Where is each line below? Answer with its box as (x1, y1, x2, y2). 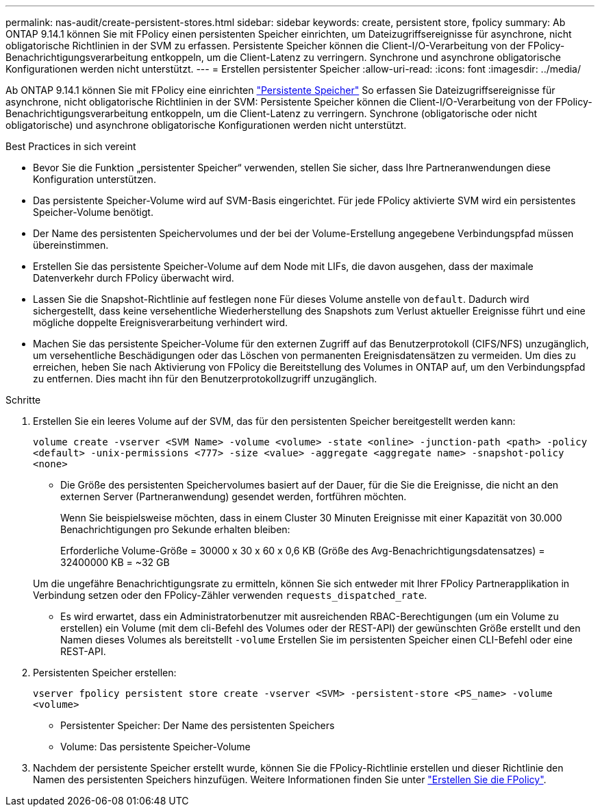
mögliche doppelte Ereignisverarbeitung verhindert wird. (33, 317, 288, 328)
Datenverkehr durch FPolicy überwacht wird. (33, 272, 234, 284)
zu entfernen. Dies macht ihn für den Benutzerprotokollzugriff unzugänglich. (33, 373, 377, 384)
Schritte (5, 394, 41, 406)
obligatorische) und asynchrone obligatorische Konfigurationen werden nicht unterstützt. (5, 119, 407, 131)
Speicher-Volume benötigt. (33, 206, 153, 218)
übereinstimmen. (33, 239, 109, 251)
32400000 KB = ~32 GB (60, 556, 170, 568)
